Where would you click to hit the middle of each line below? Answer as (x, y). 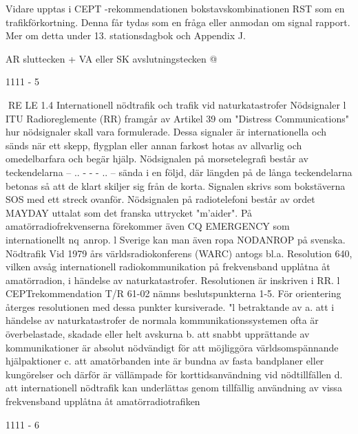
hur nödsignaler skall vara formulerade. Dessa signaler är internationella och (166, 132)
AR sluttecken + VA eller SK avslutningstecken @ (112, 58)
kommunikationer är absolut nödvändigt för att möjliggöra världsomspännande (172, 347)
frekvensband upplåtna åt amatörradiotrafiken (103, 401)
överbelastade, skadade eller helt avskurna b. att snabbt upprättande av (158, 334)
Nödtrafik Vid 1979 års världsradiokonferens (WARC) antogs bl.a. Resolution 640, (179, 253)
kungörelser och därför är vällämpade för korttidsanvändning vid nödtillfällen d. (174, 374)
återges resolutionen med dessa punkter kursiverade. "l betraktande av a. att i (170, 306)
